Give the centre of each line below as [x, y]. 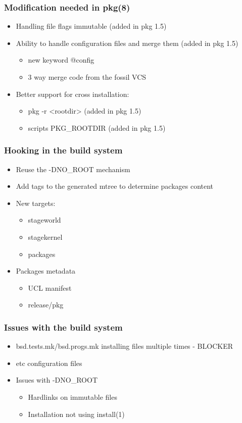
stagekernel [45, 236]
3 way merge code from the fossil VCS [87, 77]
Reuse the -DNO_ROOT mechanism [73, 169]
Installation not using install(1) [76, 414]
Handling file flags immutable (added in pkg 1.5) [91, 26]
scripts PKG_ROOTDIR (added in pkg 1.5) [97, 127]
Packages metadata [46, 271]
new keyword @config [61, 60]
